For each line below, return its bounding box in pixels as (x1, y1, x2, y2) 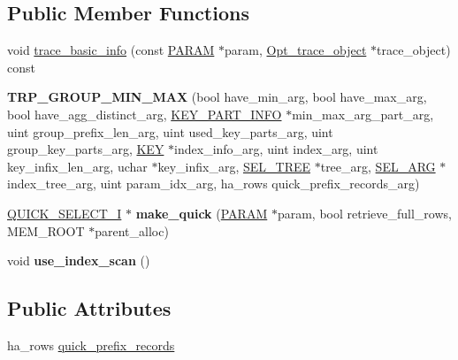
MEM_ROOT (7, 221, 85, 240)
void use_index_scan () (7, 251, 150, 270)
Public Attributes (7, 295, 172, 322)
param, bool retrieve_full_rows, (277, 203, 452, 222)
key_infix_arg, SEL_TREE (157, 157, 311, 175)
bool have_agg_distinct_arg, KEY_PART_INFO (7, 104, 282, 123)
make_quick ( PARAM (135, 203, 268, 222)
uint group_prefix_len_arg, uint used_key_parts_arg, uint (7, 122, 333, 141)
